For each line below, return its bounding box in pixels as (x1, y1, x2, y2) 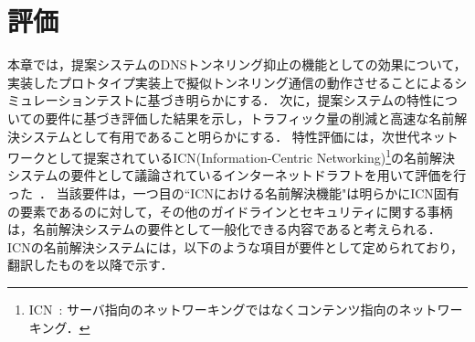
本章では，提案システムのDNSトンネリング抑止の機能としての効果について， (7, 55, 467, 74)
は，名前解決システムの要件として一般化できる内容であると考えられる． (7, 219, 441, 239)
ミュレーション (7, 91, 97, 110)
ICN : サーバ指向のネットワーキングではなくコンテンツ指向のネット (28, 299, 438, 318)
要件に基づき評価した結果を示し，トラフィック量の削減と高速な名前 (45, 108, 455, 127)
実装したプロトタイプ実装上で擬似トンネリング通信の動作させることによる (7, 72, 455, 91)
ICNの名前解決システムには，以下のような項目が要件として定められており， (7, 237, 463, 256)
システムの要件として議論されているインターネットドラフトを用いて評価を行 (7, 166, 467, 185)
